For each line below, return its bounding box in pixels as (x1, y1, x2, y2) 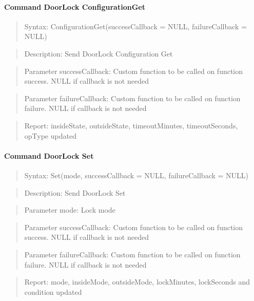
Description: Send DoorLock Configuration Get (24, 48, 173, 59)
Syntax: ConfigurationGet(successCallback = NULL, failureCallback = (24, 21, 247, 31)
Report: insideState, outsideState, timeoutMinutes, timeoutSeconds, (24, 120, 238, 130)
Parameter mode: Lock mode (24, 204, 115, 215)
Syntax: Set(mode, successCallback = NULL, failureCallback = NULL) (24, 170, 249, 180)
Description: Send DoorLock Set (24, 187, 126, 198)
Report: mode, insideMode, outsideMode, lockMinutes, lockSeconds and (24, 276, 250, 287)
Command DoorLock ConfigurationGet (4, 1, 145, 12)
